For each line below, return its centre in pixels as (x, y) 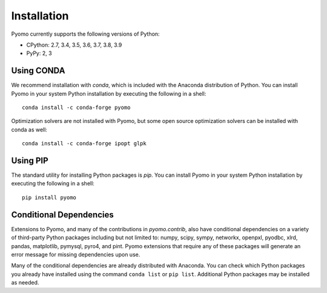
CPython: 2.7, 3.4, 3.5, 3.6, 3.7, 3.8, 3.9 (74, 45)
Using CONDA (38, 71)
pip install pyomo (49, 197)
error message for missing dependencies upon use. (76, 254)
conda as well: (29, 130)
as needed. (25, 283)
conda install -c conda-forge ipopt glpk (84, 143)
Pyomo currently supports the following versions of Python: (85, 34)
